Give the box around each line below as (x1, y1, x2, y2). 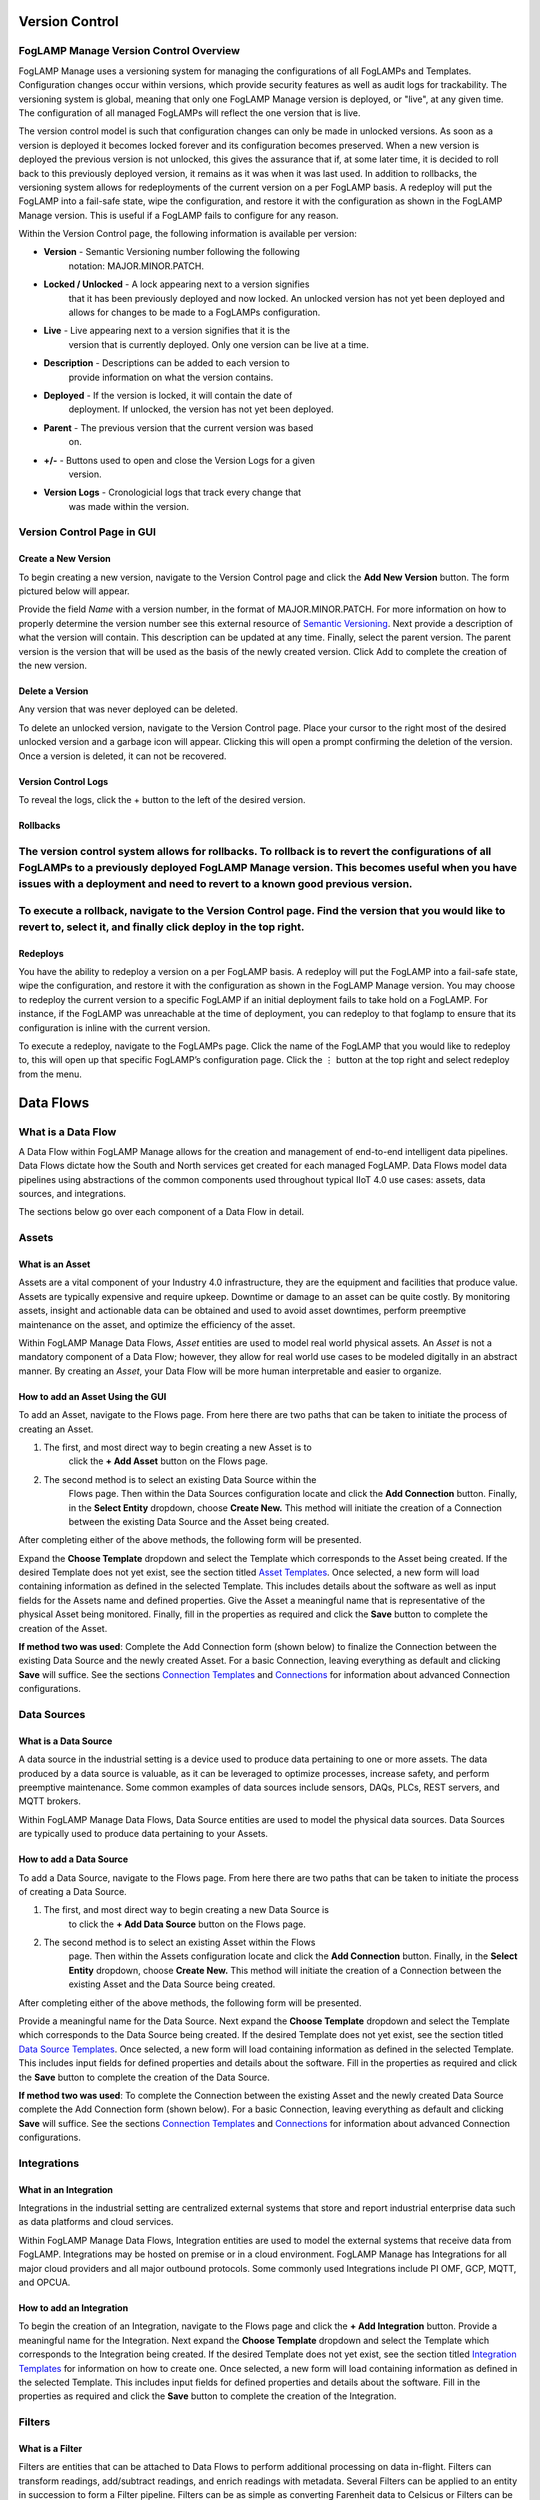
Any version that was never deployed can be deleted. (18, 703, 239, 715)
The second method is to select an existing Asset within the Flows (43, 1936, 316, 1949)
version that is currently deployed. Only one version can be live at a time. (68, 338, 369, 350)
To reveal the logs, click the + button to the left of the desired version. (18, 793, 306, 805)
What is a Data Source (18, 1735, 113, 1747)
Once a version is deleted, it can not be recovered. (18, 750, 227, 762)
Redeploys (18, 947, 64, 959)
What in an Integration (18, 2183, 114, 2195)
